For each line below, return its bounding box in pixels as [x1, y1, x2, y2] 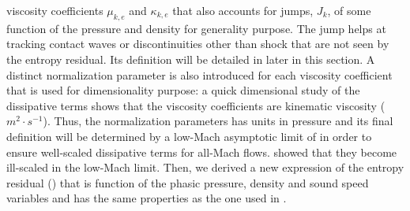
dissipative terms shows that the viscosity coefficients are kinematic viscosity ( [6, 97, 386, 113]
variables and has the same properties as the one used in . [6, 190, 287, 206]
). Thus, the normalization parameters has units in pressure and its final [43, 113, 393, 129]
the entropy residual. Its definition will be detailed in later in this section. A [6, 50, 375, 67]
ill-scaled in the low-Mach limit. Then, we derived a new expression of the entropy [6, 159, 404, 176]
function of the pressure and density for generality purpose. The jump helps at [6, 20, 386, 36]
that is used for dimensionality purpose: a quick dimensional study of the [6, 82, 360, 98]
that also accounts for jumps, [172, 2, 314, 18]
